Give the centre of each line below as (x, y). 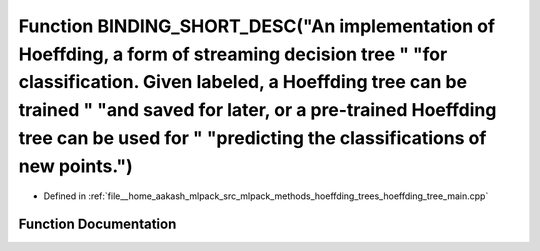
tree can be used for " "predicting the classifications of (252, 137)
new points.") (76, 166)
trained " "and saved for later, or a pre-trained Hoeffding (257, 110)
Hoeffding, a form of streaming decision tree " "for (233, 54)
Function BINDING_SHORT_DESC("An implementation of (256, 26)
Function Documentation (97, 224)
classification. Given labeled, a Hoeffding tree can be (243, 82)
